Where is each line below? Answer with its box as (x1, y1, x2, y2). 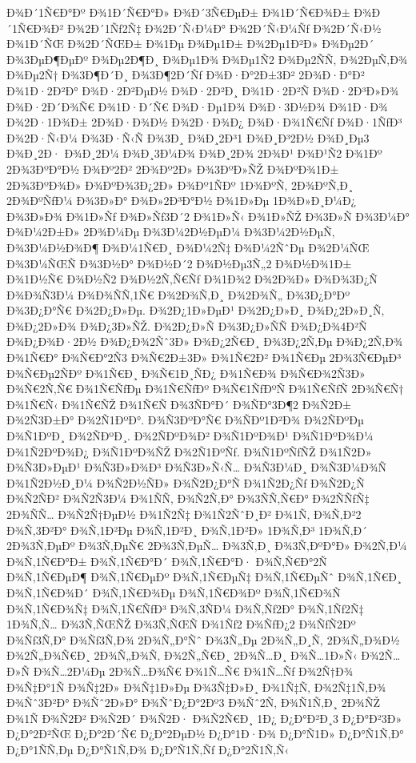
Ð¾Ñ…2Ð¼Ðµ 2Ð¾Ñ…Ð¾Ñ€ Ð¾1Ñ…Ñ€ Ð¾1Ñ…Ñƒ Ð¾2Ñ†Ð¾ (33, 662, 354, 679)
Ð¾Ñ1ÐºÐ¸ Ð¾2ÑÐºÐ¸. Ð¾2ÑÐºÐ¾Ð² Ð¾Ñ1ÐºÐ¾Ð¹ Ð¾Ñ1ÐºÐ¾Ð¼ (6, 428, 374, 444)
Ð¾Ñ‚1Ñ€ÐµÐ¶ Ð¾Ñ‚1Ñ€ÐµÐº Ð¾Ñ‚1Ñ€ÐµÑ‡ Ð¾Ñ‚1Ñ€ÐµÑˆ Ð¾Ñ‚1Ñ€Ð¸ (6, 568, 402, 585)
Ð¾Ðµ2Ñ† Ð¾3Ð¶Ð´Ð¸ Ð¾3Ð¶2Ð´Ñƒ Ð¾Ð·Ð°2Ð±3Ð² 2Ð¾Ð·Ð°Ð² (6, 66, 365, 83)
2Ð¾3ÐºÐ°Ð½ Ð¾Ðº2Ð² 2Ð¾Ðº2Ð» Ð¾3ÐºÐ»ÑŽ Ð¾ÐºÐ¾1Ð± (6, 160, 339, 177)
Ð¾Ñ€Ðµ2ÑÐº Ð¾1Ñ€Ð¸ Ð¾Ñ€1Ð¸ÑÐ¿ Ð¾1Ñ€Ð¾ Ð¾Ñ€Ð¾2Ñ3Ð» (6, 364, 366, 381)
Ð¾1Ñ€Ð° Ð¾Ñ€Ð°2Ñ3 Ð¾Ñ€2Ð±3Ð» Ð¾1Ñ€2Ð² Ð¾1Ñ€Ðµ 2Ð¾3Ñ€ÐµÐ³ (6, 349, 402, 366)
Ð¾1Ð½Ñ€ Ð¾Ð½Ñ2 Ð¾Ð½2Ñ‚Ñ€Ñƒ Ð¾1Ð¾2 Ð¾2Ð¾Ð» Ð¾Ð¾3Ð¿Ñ (6, 271, 378, 287)
